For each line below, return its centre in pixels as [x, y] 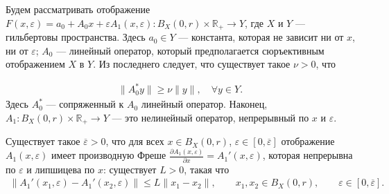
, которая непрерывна [308, 155]
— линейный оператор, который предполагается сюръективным [190, 50]
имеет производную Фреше [109, 155]
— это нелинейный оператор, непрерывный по [210, 117]
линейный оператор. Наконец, [204, 104]
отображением [35, 64]
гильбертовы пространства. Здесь [76, 37]
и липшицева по [61, 169]
